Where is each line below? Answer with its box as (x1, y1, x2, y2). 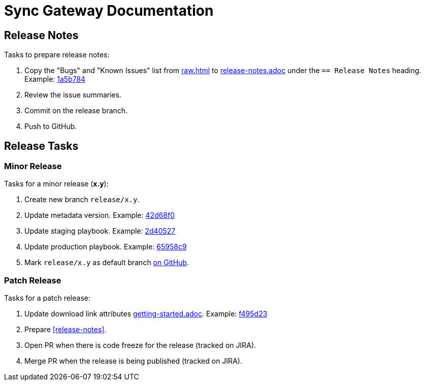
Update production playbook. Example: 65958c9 (24, 242, 187, 251)
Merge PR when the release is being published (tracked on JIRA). (24, 357, 242, 366)
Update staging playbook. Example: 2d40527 (24, 227, 176, 236)
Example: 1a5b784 (24, 75, 86, 84)
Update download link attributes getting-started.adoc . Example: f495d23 (24, 309, 268, 318)
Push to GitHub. (24, 122, 77, 131)
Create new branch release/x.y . (24, 195, 140, 204)
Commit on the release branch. (24, 106, 128, 115)
